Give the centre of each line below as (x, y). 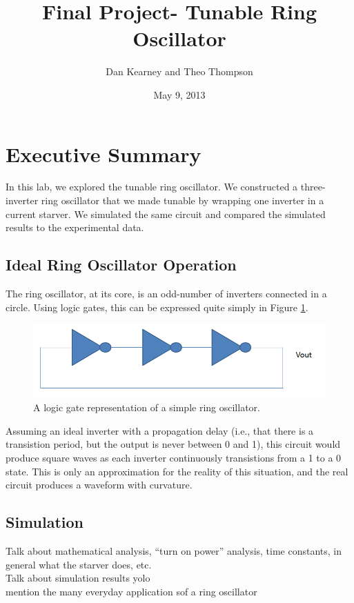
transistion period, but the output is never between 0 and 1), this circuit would (173, 444)
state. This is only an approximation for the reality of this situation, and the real (177, 471)
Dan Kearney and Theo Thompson (179, 71)
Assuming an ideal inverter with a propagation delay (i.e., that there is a (160, 430)
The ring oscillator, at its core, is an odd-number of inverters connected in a (166, 294)
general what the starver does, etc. (79, 564)
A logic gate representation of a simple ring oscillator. (147, 407)
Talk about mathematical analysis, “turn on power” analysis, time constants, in (174, 550)
